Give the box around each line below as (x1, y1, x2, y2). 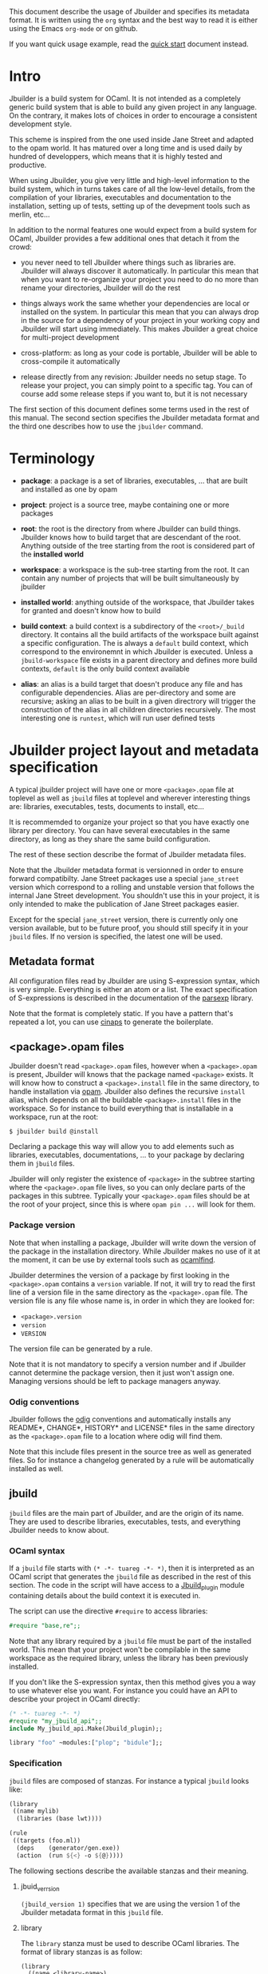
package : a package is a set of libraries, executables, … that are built (20, 476, 248, 485)
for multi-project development (20, 332, 120, 342)
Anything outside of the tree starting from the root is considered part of (20, 540, 255, 550)
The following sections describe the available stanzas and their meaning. (9, 1866, 249, 1876)
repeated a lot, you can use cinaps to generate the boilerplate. (9, 1017, 214, 1027)
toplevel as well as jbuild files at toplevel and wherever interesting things (9, 793, 250, 803)
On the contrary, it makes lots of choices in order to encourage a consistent (9, 110, 258, 120)
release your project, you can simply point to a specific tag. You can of (20, 380, 254, 390)
